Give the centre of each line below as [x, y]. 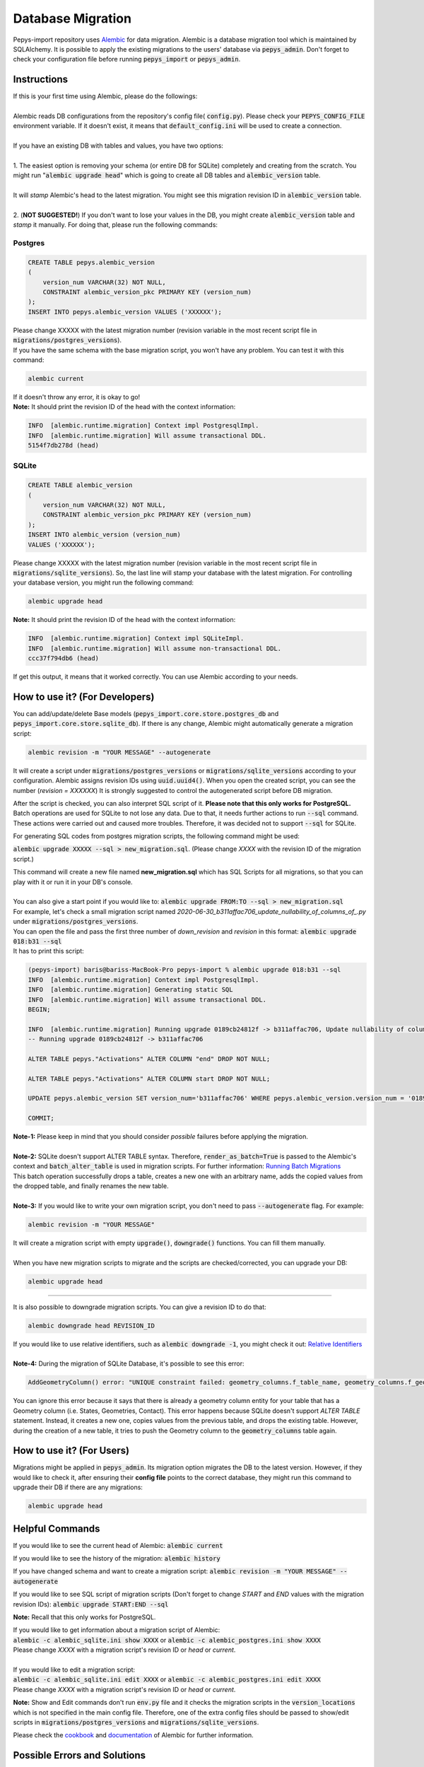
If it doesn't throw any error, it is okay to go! [77, 397]
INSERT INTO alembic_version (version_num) [105, 535]
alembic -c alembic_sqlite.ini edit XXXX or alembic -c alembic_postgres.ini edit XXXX [167, 1679]
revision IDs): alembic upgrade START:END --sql [91, 1604]
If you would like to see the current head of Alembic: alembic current [118, 1545]
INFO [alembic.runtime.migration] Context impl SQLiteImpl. [136, 639]
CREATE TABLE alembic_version [80, 485]
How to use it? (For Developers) [84, 697]
